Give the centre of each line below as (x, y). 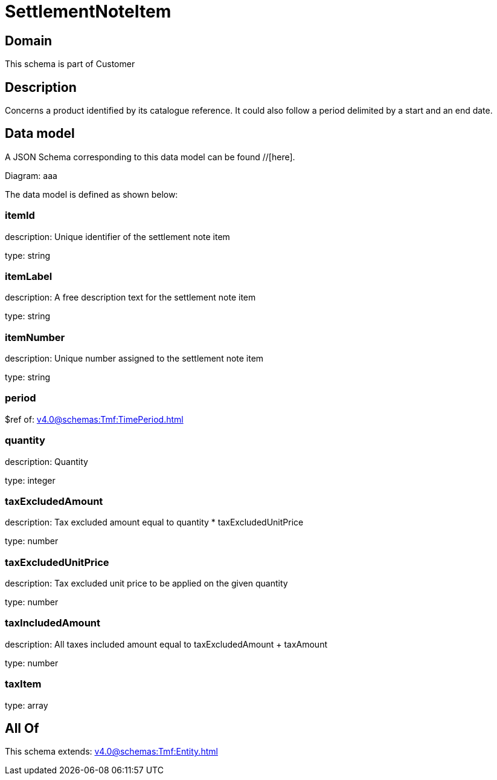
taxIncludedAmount (53, 623)
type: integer (30, 480)
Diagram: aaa (31, 175)
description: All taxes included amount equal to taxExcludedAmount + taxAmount (166, 644)
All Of (22, 729)
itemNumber (35, 337)
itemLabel (29, 276)
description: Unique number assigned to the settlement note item (134, 359)
